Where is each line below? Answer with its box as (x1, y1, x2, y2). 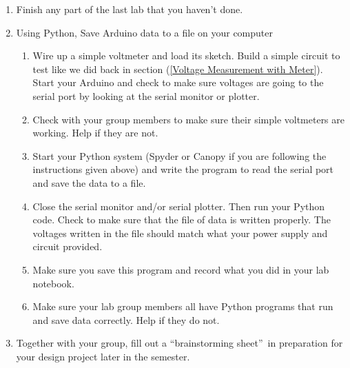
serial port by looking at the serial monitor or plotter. (32, 88, 260, 103)
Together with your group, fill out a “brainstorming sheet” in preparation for (16, 336, 343, 350)
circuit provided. (32, 239, 103, 254)
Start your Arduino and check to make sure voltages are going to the (32, 75, 324, 90)
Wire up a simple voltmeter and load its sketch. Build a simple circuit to (32, 48, 340, 63)
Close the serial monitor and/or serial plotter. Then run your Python (32, 198, 325, 213)
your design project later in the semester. (16, 349, 190, 363)
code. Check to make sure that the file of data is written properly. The (32, 212, 331, 227)
